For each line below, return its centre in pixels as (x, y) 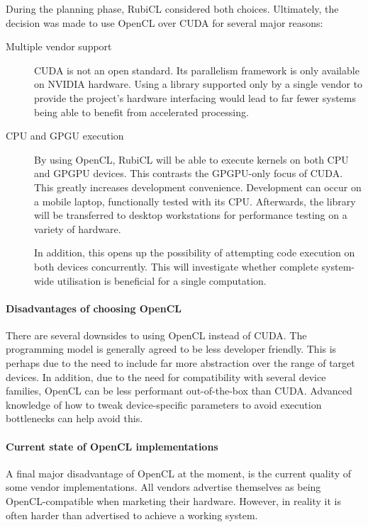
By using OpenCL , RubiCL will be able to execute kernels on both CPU (191, 159)
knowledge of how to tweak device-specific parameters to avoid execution (164, 404)
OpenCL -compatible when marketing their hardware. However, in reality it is (174, 501)
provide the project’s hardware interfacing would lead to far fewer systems (195, 97)
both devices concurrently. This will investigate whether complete (176, 266)
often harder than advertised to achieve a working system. (132, 515)
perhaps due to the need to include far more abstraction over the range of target (180, 363)
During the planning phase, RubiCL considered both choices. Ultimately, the (172, 8)
